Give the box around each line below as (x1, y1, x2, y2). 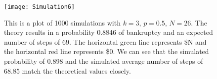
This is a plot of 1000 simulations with (4, 17, 121, 27)
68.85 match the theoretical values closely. (4, 65, 131, 76)
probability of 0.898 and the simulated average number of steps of (4, 56, 203, 66)
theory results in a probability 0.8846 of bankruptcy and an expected (4, 27, 213, 37)
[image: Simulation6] (4, 3, 75, 10)
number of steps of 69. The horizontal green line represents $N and (4, 36, 207, 47)
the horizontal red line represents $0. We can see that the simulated (4, 46, 209, 56)
